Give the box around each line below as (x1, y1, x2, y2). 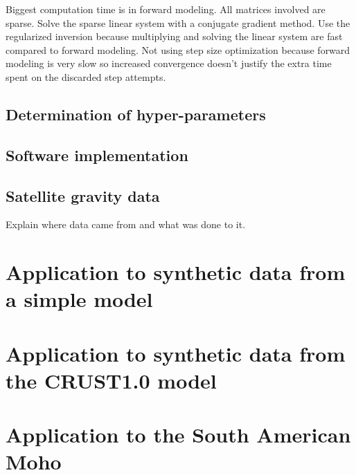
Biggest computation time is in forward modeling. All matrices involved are (6, 2, 326, 16)
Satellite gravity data (6, 185, 160, 206)
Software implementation (6, 144, 188, 165)
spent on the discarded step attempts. (6, 69, 166, 84)
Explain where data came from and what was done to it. (6, 217, 246, 232)
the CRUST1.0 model (6, 366, 217, 394)
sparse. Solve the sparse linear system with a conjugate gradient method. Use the (6, 15, 350, 30)
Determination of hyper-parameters (6, 103, 266, 124)
